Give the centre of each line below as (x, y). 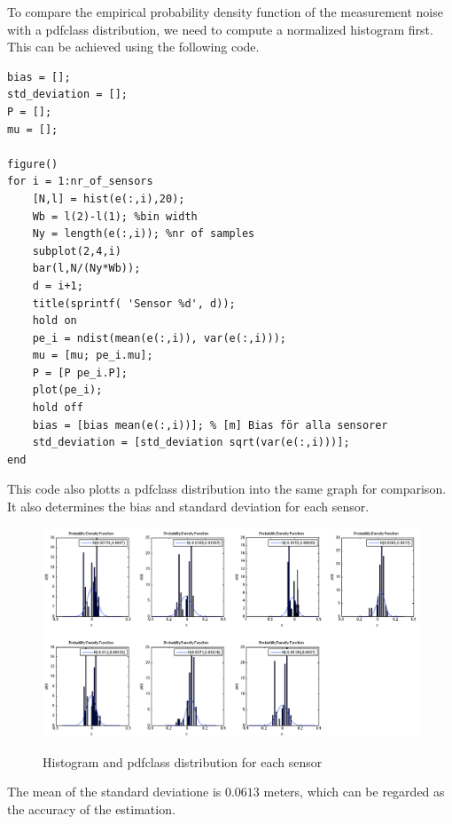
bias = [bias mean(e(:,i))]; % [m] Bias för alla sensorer (210, 425)
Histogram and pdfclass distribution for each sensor (183, 761)
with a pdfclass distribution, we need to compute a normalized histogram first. (220, 29)
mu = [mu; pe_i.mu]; (93, 356)
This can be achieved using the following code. (133, 47)
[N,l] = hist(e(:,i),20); (109, 198)
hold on (55, 321)
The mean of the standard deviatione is (114, 792)
